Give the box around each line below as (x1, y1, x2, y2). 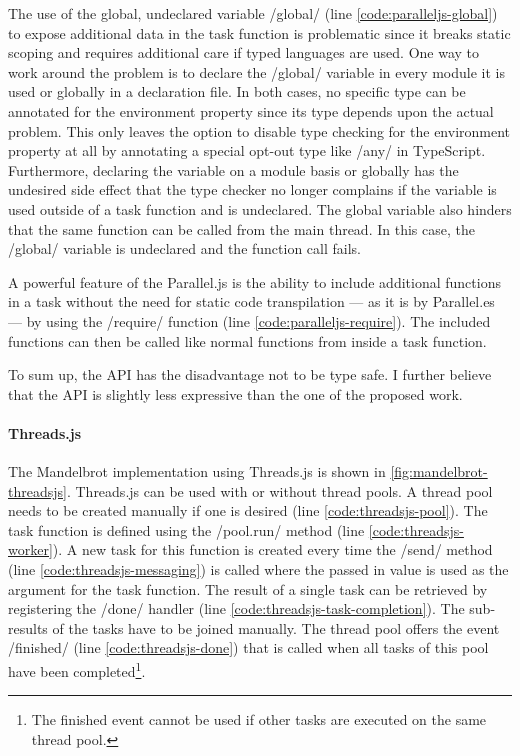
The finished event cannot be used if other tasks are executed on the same (31, 709, 487, 730)
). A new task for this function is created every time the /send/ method (52, 539, 493, 560)
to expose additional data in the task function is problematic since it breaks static (8, 22, 511, 43)
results (8, 617, 48, 638)
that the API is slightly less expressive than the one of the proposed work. (8, 383, 463, 404)
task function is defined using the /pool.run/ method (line (8, 519, 365, 540)
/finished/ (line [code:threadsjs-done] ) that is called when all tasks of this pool (8, 637, 489, 658)
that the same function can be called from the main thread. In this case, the (8, 218, 475, 239)
